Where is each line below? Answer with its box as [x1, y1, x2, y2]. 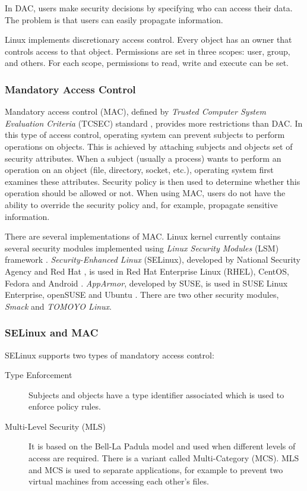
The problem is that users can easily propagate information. [5, 13, 223, 26]
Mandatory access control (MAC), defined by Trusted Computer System [5, 105, 266, 118]
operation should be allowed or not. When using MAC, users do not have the [5, 187, 286, 199]
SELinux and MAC [5, 325, 99, 340]
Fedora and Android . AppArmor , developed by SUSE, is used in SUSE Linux [5, 276, 288, 289]
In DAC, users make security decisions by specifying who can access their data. [5, 2, 293, 14]
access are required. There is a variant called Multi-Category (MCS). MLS [29, 452, 299, 464]
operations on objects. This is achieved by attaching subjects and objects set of [5, 140, 293, 152]
